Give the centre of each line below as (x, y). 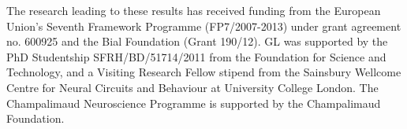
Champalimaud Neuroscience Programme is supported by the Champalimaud (194, 103)
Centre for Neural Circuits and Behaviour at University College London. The (192, 87)
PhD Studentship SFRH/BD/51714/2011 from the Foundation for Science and (196, 56)
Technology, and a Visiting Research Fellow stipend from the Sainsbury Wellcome (204, 72)
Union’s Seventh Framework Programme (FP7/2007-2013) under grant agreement (204, 26)
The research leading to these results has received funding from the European (194, 10)
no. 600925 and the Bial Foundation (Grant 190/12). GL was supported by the (197, 41)
